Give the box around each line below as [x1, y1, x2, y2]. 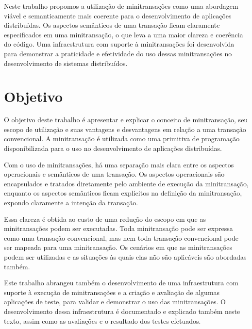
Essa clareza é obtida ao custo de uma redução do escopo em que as [4, 214, 206, 224]
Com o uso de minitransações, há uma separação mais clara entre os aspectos [4, 159, 234, 169]
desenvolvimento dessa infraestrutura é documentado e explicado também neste [4, 306, 240, 316]
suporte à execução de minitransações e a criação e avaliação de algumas [4, 287, 220, 297]
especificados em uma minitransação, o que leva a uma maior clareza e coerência [4, 29, 243, 39]
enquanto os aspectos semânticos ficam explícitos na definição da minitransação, [4, 188, 242, 198]
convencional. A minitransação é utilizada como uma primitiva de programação [4, 133, 240, 144]
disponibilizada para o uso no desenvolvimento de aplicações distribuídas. [4, 143, 222, 153]
